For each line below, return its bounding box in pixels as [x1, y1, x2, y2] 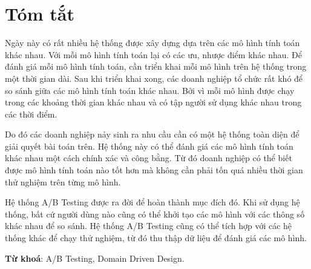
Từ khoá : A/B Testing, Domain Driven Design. [5, 251, 185, 264]
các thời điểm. [5, 107, 57, 120]
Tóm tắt [5, 1, 74, 26]
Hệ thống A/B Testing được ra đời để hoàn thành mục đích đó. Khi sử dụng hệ [5, 196, 300, 208]
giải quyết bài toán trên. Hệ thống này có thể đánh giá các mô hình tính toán [5, 139, 293, 152]
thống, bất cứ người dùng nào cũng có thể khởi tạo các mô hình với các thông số [5, 207, 305, 220]
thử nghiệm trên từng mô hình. [5, 175, 121, 188]
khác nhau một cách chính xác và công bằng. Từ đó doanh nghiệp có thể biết [5, 151, 292, 164]
